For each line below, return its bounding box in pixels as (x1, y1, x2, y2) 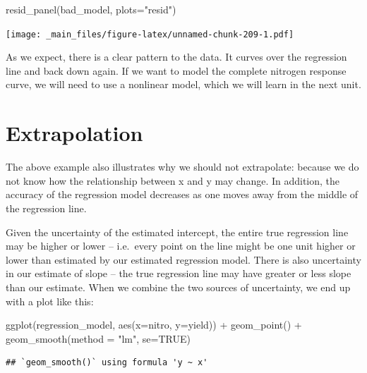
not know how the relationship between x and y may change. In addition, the (6, 173, 340, 188)
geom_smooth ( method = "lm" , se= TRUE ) (6, 331, 191, 346)
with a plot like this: (6, 293, 94, 308)
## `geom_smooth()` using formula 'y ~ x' (6, 357, 208, 368)
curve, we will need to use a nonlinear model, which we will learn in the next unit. (6, 77, 361, 92)
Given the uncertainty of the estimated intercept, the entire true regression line (6, 224, 349, 239)
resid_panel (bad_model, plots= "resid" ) (6, 2, 176, 16)
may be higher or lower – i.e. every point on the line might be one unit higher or (6, 238, 356, 253)
